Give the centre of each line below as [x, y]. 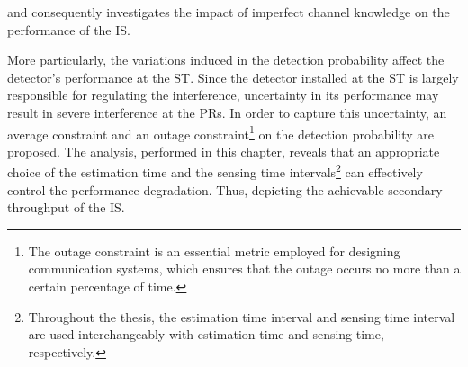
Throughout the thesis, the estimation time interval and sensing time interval [242, 316]
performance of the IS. [69, 29]
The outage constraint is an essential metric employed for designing [214, 251]
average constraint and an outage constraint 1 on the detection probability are [221, 132]
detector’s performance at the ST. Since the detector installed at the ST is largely [233, 77]
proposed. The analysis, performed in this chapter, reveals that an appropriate [224, 151]
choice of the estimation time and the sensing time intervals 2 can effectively [215, 171]
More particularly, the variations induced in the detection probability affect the [226, 60]
